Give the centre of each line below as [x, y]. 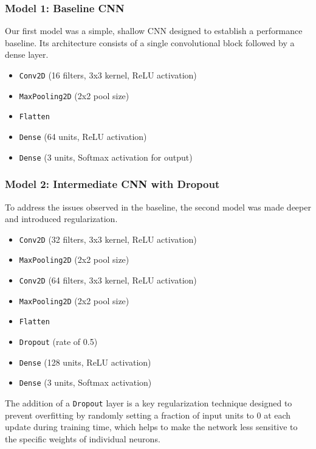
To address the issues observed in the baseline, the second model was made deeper [158, 207]
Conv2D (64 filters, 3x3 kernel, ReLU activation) [108, 280]
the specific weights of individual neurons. [83, 438]
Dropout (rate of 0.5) [58, 341]
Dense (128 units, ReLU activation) [85, 362]
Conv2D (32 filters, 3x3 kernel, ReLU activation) [108, 239]
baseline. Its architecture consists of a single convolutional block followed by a [150, 42]
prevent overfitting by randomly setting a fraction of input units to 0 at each [148, 415]
